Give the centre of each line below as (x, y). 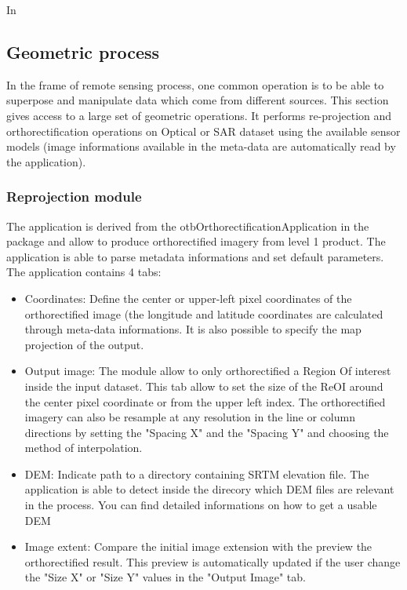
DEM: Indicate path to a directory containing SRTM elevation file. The (197, 473)
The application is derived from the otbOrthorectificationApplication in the (188, 226)
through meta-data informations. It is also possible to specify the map (193, 329)
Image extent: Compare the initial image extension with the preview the (198, 546)
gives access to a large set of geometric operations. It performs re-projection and (199, 115)
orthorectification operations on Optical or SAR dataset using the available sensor (203, 131)
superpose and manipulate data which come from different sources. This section (198, 100)
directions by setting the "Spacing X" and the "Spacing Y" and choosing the (207, 432)
